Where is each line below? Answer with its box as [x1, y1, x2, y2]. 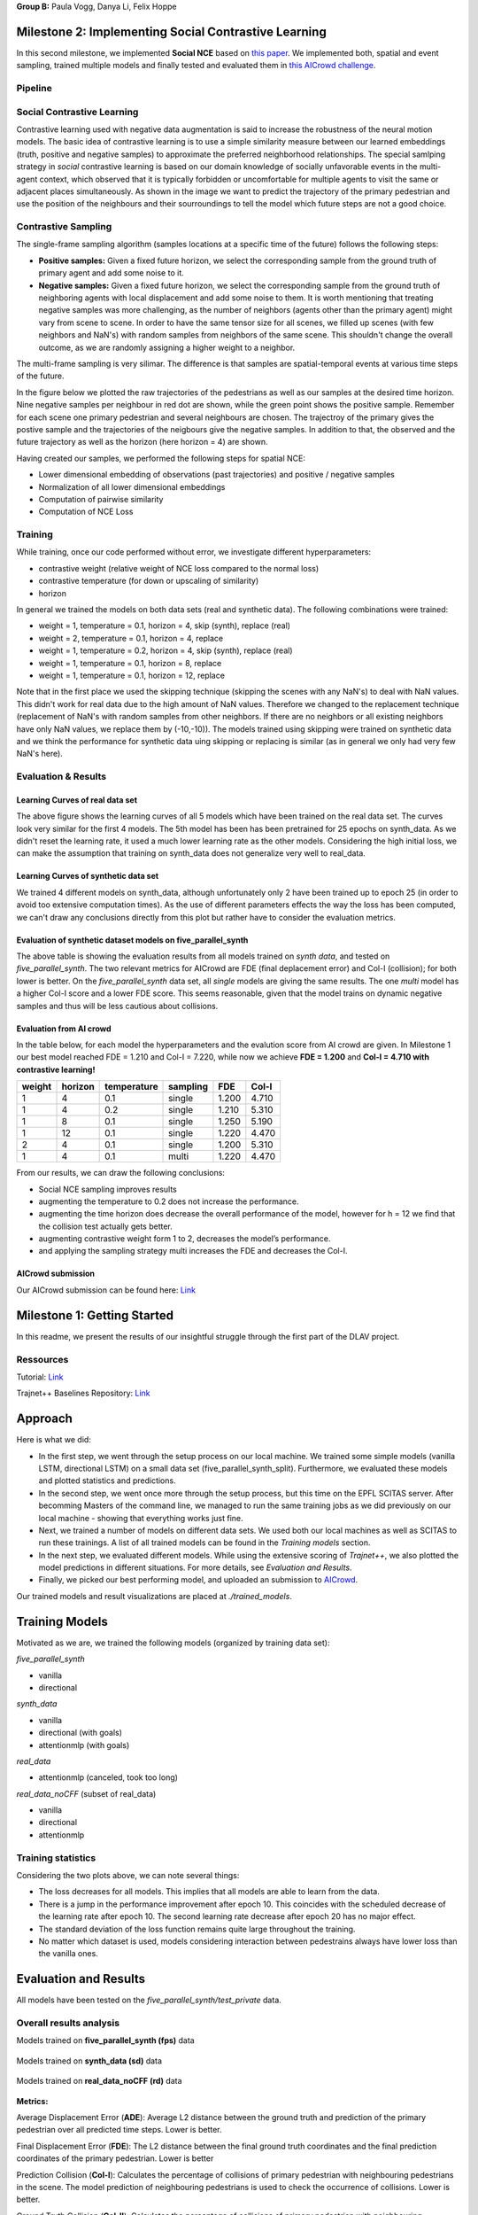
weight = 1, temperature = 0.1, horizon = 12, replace [38, 670, 226, 680]
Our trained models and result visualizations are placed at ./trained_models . [16, 1590, 292, 1601]
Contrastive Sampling [16, 221, 112, 233]
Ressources [16, 1353, 69, 1365]
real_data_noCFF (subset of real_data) [16, 1788, 157, 1799]
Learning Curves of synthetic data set [16, 871, 159, 882]
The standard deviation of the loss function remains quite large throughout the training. [38, 1924, 356, 1934]
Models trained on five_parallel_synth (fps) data [16, 2035, 195, 2046]
